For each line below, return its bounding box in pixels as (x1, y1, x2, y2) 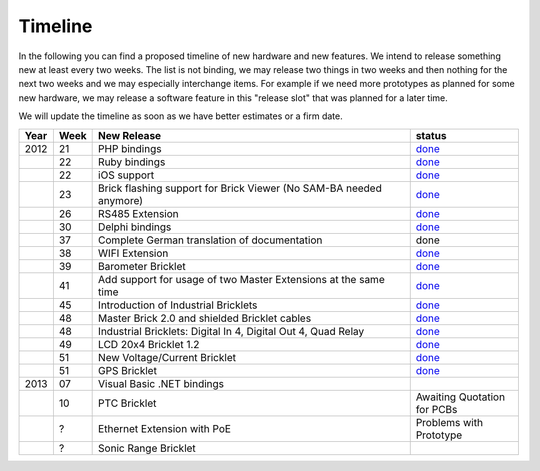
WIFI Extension (98, 246, 169, 260)
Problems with (415, 415, 484, 429)
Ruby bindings (98, 155, 166, 169)
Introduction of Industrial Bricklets (98, 298, 258, 312)
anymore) (98, 193, 144, 207)
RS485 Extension (98, 206, 179, 220)
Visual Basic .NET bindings (98, 376, 225, 390)
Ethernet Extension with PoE (98, 421, 232, 435)
